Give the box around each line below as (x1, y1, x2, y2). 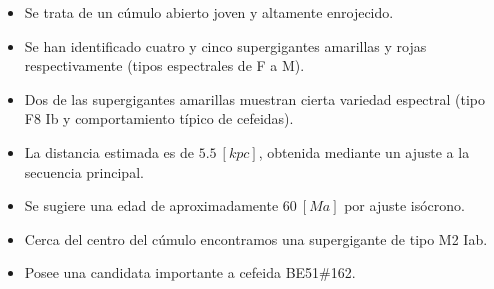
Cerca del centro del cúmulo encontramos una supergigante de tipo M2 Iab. (24, 228, 488, 249)
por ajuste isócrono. (344, 195, 465, 216)
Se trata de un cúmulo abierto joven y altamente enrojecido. (24, 2, 394, 22)
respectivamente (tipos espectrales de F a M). (24, 55, 305, 76)
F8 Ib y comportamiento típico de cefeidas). (24, 108, 294, 129)
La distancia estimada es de (24, 141, 194, 162)
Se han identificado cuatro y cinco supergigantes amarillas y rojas (24, 35, 427, 56)
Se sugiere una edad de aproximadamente (24, 195, 279, 216)
